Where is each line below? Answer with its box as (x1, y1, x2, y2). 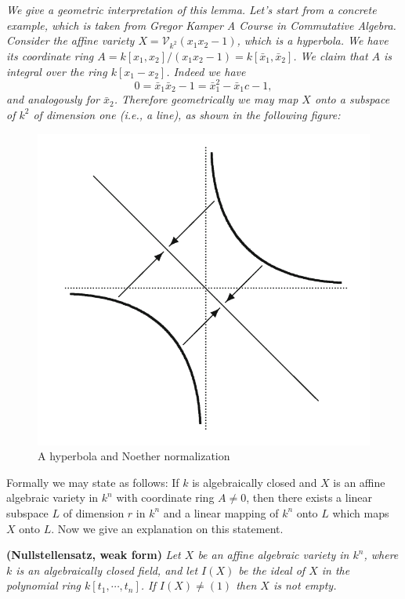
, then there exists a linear (246, 489, 373, 506)
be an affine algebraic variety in (197, 546, 349, 563)
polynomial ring (6, 577, 81, 594)
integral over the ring (6, 63, 107, 79)
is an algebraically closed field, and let (16, 561, 198, 578)
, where (363, 546, 399, 563)
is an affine (333, 474, 385, 490)
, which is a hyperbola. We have (237, 32, 389, 49)
